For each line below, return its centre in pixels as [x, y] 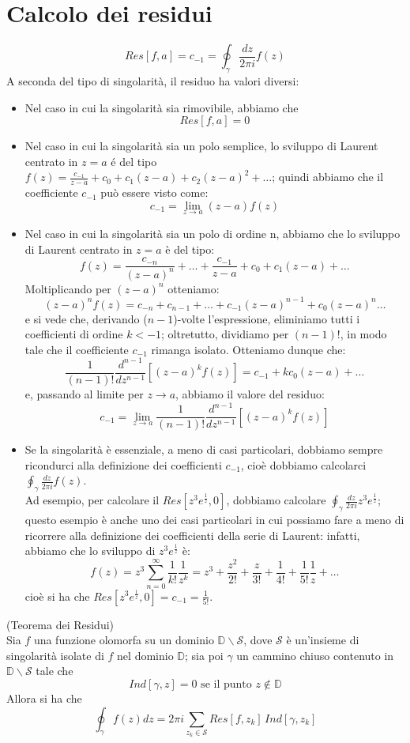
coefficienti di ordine [74, 334]
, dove [258, 640]
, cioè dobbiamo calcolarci [303, 464]
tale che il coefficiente [77, 349]
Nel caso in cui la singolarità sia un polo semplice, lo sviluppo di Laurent [201, 146]
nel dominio [145, 655]
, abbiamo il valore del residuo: [250, 393]
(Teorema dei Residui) [60, 624]
